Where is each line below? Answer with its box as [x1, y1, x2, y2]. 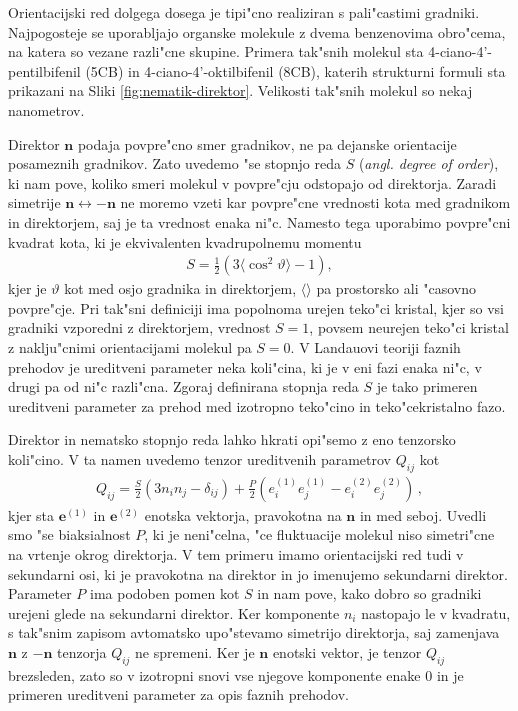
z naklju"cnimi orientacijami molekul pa [8, 336, 252, 357]
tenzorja [57, 641, 107, 662]
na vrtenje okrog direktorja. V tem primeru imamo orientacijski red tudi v [8, 543, 464, 564]
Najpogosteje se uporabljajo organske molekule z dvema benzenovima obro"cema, [8, 21, 506, 42]
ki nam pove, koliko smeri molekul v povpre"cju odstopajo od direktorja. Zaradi [8, 172, 497, 193]
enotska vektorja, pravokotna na [144, 504, 342, 525]
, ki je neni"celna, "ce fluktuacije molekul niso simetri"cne [144, 524, 495, 545]
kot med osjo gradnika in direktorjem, [64, 278, 297, 299]
